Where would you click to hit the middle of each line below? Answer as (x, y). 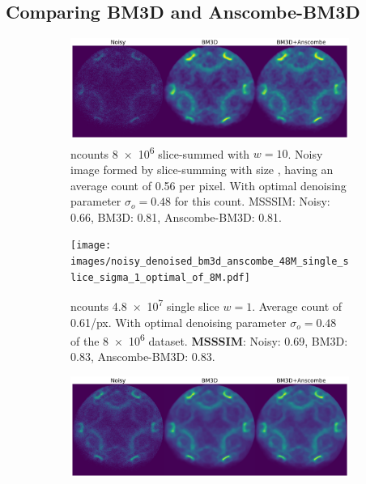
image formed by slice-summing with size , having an (202, 170)
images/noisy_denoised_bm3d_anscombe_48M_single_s (210, 262)
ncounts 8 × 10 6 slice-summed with (160, 152)
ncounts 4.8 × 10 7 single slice (145, 305)
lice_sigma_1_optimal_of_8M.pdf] (160, 277)
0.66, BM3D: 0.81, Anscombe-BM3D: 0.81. (177, 217)
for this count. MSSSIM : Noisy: (252, 201)
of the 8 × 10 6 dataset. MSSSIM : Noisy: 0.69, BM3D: (209, 340)
